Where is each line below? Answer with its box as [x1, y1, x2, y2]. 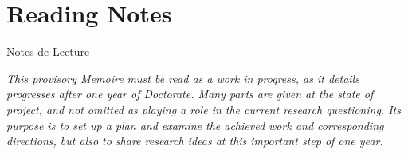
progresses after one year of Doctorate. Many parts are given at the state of [6, 85, 374, 102]
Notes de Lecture [6, 43, 90, 60]
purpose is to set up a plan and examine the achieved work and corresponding [6, 116, 384, 133]
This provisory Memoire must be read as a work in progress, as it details [6, 69, 359, 86]
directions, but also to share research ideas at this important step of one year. [6, 132, 383, 149]
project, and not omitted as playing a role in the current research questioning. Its [6, 101, 401, 117]
